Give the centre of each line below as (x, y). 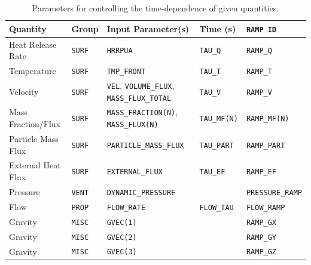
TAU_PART (217, 145)
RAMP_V (259, 92)
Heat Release (33, 44)
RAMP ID (261, 30)
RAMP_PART (266, 145)
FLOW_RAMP (266, 207)
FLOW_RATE (126, 207)
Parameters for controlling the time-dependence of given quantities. (155, 8)
